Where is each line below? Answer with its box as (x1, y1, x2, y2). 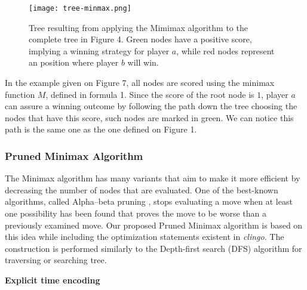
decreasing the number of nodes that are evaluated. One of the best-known (5, 183, 278, 196)
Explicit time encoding (5, 273, 100, 286)
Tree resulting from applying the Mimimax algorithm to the (29, 21, 248, 33)
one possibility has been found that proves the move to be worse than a (5, 207, 266, 219)
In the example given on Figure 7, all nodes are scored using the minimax (5, 76, 275, 89)
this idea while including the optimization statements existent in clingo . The (5, 230, 284, 243)
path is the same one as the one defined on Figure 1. (5, 123, 197, 135)
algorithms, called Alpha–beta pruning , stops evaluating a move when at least (5, 195, 293, 208)
